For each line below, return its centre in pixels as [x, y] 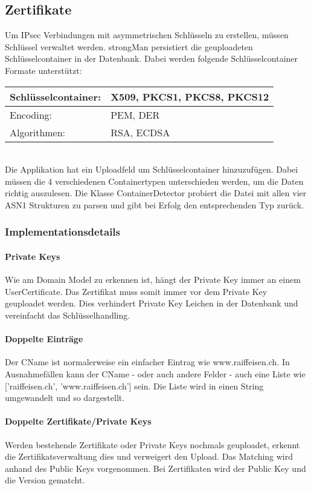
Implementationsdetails [63, 232]
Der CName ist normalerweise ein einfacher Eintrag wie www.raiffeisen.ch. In [147, 362]
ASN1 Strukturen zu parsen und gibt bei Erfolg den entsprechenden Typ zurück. [154, 204]
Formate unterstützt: [43, 70]
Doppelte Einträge [44, 339]
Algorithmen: [38, 132]
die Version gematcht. [45, 480]
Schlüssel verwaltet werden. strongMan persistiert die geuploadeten [129, 46]
